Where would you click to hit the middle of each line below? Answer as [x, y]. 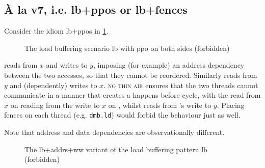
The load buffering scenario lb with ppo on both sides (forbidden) [127, 48]
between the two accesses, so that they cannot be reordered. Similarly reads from [131, 75]
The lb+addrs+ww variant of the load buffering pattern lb [116, 149]
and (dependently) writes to [54, 85]
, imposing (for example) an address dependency [169, 65]
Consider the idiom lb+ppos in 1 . [56, 31]
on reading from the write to [55, 105]
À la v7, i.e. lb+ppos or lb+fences [96, 9]
